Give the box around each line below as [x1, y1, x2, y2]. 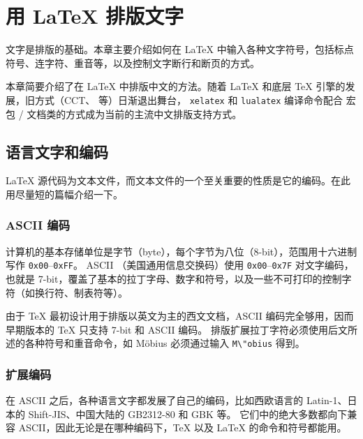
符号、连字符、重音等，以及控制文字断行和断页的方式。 [6, 55, 260, 70]
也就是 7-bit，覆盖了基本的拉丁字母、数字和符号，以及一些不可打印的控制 [6, 271, 342, 286]
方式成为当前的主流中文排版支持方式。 [66, 106, 242, 121]
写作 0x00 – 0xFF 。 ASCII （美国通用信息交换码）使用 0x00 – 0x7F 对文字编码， [6, 258, 354, 272]
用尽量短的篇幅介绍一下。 [6, 186, 123, 201]
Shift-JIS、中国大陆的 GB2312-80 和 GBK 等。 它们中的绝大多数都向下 [28, 406, 348, 421]
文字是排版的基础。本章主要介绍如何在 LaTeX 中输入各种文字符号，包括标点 [6, 42, 354, 57]
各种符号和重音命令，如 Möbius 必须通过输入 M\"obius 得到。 [24, 336, 305, 350]
